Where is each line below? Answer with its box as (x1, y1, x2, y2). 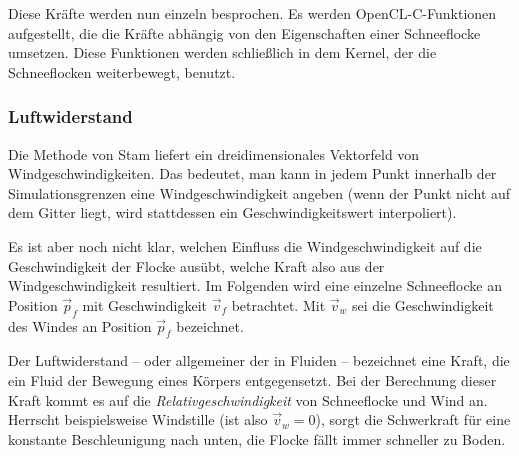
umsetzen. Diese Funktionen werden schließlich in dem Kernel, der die (8, 42, 437, 63)
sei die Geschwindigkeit (351, 294, 494, 315)
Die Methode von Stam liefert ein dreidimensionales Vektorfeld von (8, 143, 420, 164)
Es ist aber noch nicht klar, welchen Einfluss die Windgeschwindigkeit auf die (8, 235, 482, 256)
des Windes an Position (8, 315, 152, 336)
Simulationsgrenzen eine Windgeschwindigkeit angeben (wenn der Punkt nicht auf (8, 182, 511, 203)
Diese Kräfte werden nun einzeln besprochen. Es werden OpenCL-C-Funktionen (8, 3, 497, 23)
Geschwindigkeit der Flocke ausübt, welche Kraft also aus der (8, 255, 385, 276)
